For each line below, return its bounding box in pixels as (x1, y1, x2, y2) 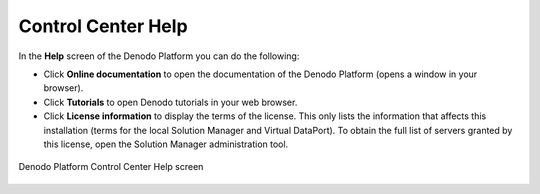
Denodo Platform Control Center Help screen (18, 161, 204, 173)
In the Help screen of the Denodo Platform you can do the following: (18, 50, 300, 62)
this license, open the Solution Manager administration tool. (43, 138, 289, 150)
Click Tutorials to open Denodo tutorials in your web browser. (43, 96, 298, 108)
